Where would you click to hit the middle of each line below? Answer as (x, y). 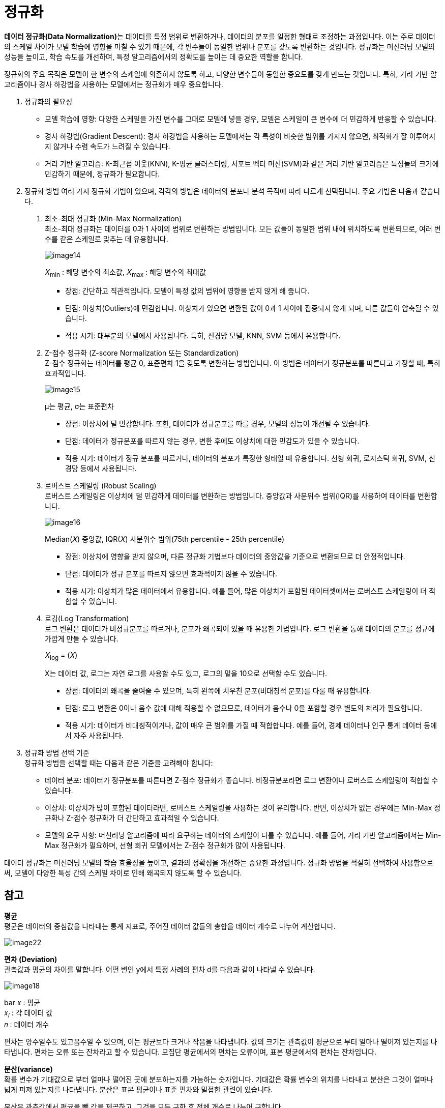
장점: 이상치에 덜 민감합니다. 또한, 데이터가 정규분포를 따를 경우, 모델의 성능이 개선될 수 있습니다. (218, 423)
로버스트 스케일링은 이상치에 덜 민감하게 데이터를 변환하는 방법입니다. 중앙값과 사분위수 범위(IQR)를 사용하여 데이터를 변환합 (241, 495)
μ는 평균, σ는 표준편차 (79, 406)
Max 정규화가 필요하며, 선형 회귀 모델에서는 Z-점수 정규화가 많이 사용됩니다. (165, 845)
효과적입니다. (66, 373)
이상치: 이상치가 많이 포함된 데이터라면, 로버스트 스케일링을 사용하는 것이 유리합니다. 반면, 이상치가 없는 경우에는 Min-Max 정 (243, 808)
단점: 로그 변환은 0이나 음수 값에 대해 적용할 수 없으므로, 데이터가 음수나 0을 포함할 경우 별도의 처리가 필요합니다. (244, 708)
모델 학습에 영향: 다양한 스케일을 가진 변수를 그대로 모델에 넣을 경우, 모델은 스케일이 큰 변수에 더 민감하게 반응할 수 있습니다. (241, 119)
